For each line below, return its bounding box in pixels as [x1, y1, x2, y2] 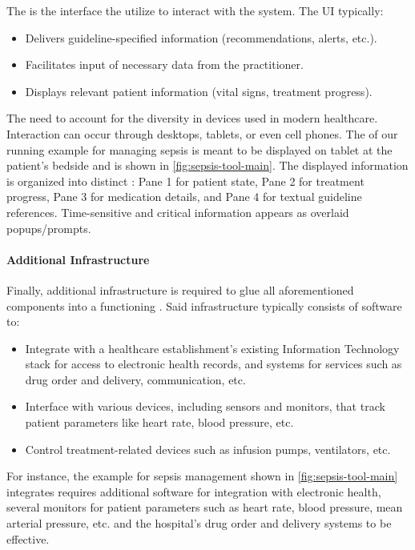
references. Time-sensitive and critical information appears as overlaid [6, 203, 349, 220]
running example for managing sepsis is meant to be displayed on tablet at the [6, 141, 393, 158]
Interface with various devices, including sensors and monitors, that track [25, 398, 385, 415]
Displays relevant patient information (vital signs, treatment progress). [25, 82, 373, 99]
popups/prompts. [6, 219, 91, 236]
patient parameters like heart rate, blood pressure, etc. [25, 414, 294, 431]
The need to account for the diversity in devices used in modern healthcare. [6, 110, 378, 126]
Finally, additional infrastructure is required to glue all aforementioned [6, 281, 354, 298]
